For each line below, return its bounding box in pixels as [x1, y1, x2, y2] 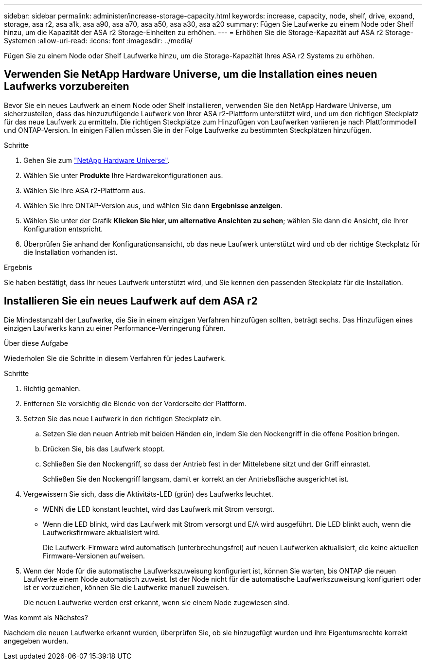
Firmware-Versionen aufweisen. [43, 551, 145, 560]
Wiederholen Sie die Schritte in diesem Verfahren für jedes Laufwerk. [4, 354, 226, 362]
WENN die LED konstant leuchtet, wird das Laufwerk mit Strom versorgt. [43, 504, 275, 513]
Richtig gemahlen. [23, 384, 81, 393]
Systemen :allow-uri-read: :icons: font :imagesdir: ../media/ [4, 36, 193, 45]
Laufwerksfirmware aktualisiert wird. [43, 528, 160, 537]
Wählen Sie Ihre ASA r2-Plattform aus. [23, 186, 145, 195]
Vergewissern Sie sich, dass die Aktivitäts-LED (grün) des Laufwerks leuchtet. [23, 489, 273, 498]
